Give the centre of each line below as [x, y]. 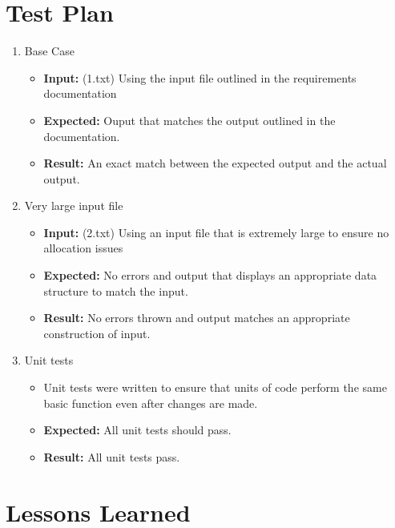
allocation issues [83, 248]
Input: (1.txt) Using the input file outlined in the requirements [200, 77]
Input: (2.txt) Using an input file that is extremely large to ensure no [216, 232]
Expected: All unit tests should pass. [137, 430]
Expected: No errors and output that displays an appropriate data [210, 275]
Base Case [49, 51]
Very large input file [74, 206]
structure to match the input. [116, 290]
